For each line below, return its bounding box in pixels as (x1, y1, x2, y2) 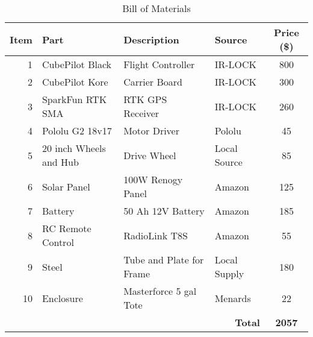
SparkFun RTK (42, 92, 107, 106)
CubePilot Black (42, 57, 112, 71)
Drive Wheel (123, 148, 176, 162)
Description (123, 32, 179, 46)
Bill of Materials (122, 1, 191, 15)
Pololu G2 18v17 (42, 124, 112, 137)
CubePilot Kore (42, 75, 108, 89)
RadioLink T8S (123, 228, 188, 242)
